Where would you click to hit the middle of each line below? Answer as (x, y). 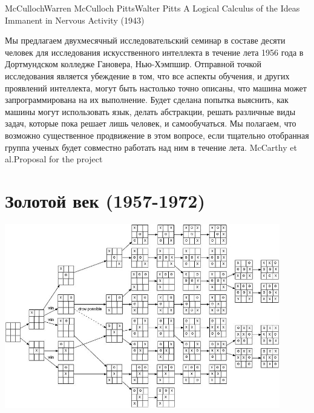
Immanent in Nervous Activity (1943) (75, 20)
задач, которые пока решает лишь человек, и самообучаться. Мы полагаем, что (151, 123)
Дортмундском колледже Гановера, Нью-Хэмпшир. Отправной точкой (133, 64)
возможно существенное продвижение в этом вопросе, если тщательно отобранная (157, 135)
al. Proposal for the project (54, 159)
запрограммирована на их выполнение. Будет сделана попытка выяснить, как (147, 100)
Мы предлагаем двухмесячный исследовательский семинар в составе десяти (145, 40)
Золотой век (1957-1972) (105, 200)
